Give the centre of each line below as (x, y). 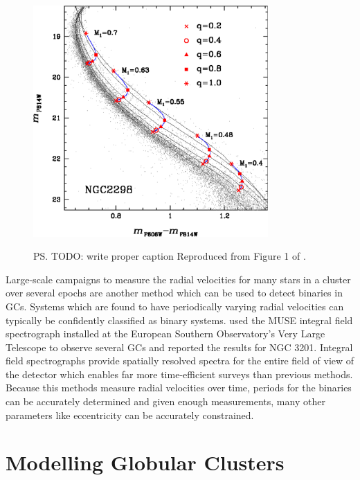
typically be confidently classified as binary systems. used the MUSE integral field (179, 320)
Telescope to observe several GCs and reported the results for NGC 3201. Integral (179, 347)
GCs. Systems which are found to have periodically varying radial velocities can (175, 306)
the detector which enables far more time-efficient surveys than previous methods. (179, 374)
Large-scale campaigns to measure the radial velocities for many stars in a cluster (178, 279)
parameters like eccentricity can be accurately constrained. (130, 415)
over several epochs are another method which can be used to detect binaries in (174, 293)
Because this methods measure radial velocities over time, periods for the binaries (179, 388)
